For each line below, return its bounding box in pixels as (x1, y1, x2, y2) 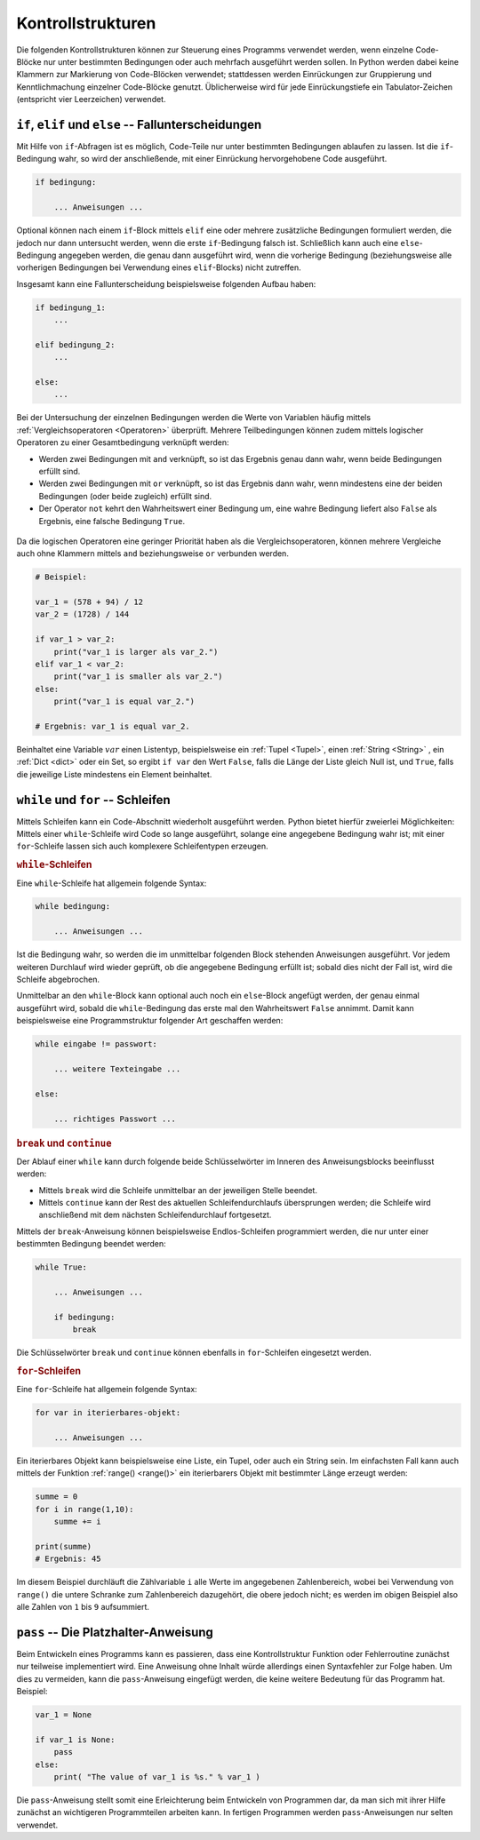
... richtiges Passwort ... (53, 1113, 177, 1124)
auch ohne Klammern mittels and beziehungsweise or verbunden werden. (16, 548, 289, 559)
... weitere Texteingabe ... (53, 1063, 181, 1074)
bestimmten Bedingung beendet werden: (16, 1239, 166, 1249)
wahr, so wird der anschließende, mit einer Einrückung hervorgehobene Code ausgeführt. (58, 154, 388, 164)
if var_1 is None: (35, 1734, 116, 1745)
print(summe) (35, 1541, 92, 1551)
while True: (35, 1263, 88, 1272)
